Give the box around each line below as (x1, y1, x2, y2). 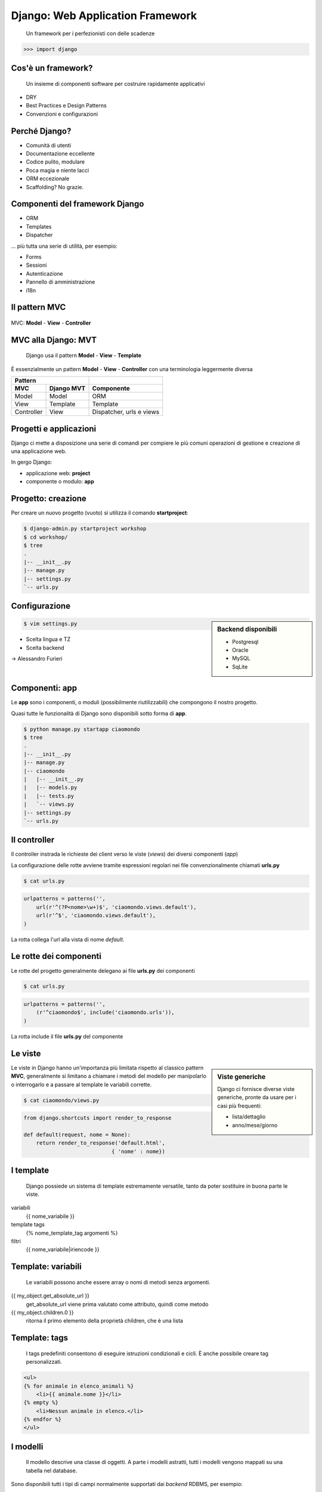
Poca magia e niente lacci (26, 167, 89, 174)
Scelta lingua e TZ (26, 636, 71, 643)
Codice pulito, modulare (26, 158, 85, 165)
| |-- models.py (23, 784, 78, 791)
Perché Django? (11, 126, 72, 136)
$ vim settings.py (23, 621, 78, 627)
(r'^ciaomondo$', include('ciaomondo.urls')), (36, 1009, 175, 1016)
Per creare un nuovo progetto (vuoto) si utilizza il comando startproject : (11, 509, 189, 516)
